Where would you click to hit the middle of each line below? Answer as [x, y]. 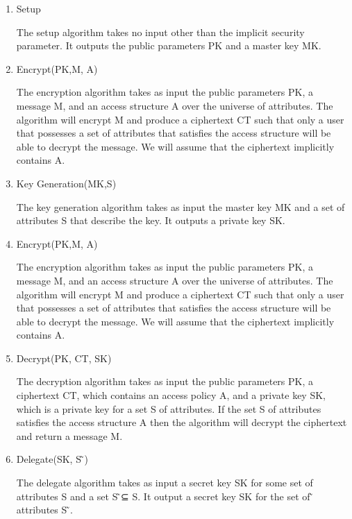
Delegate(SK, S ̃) [52, 459]
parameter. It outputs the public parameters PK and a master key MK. [169, 45]
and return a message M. [69, 435]
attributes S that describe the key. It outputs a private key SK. [151, 220]
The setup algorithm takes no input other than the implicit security [160, 32]
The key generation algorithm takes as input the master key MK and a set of [181, 206]
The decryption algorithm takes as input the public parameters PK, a [165, 381]
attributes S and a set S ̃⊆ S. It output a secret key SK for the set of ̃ [165, 496]
